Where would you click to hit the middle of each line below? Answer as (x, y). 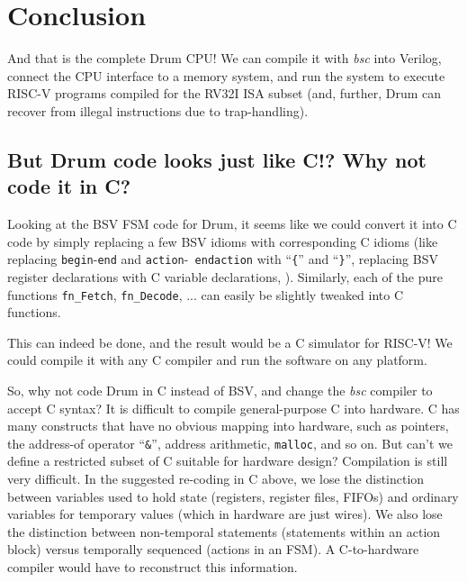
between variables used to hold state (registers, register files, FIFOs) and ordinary (233, 496)
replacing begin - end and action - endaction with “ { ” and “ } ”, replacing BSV (223, 259)
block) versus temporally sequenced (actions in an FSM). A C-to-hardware (213, 549)
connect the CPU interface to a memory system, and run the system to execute (226, 75)
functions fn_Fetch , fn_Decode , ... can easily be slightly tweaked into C (206, 294)
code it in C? (69, 186)
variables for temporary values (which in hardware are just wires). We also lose (225, 514)
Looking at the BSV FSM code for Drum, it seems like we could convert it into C (232, 224)
